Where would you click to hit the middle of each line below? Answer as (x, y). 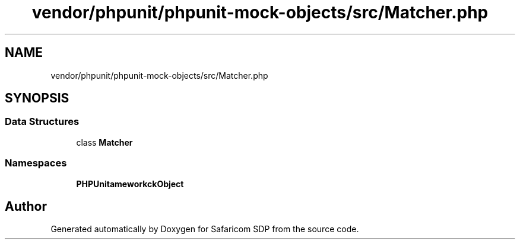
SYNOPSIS (37, 98)
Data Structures (42, 122)
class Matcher (104, 142)
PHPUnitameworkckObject (130, 184)
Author (26, 206)
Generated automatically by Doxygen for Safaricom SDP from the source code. (205, 229)
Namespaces (36, 163)
